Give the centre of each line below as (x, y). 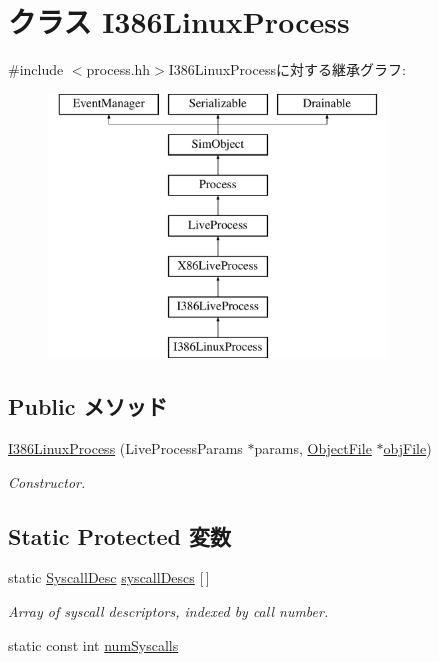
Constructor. (47, 481)
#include (36, 69)
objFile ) (407, 448)
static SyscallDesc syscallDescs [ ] (109, 577)
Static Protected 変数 (120, 535)
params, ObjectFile (313, 448)
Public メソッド (88, 406)
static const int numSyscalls (93, 644)
